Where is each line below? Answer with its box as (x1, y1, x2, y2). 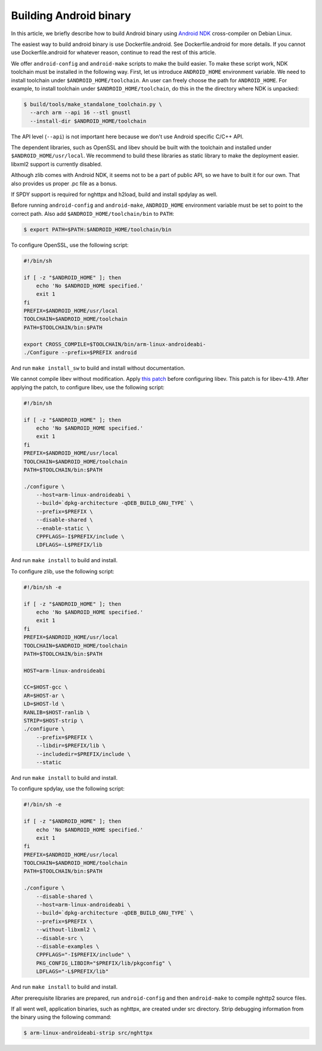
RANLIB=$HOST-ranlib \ (23, 709, 90, 715)
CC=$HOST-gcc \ (23, 684, 68, 691)
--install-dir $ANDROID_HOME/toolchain (30, 117, 147, 125)
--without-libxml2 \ (36, 926, 97, 933)
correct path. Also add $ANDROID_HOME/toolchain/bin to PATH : (11, 210, 174, 217)
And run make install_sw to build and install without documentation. (11, 364, 185, 371)
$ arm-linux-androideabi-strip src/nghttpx (23, 1030, 153, 1037)
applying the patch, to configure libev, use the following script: (11, 383, 165, 390)
